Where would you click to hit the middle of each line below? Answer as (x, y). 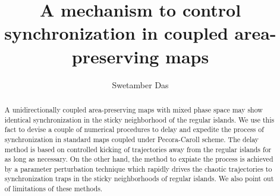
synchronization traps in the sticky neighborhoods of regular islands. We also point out (139, 179)
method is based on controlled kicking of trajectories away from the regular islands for (138, 149)
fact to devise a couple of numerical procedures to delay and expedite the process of (134, 129)
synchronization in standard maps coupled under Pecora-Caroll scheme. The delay (132, 139)
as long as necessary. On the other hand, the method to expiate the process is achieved (139, 159)
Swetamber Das (140, 84)
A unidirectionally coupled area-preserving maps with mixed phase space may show (133, 109)
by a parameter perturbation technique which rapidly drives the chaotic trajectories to (138, 168)
